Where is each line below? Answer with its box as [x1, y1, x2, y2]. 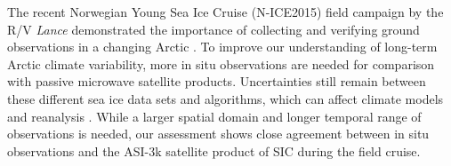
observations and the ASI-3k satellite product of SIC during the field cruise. [7, 141, 421, 160]
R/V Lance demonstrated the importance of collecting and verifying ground [7, 20, 420, 38]
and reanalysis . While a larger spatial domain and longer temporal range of [7, 107, 422, 125]
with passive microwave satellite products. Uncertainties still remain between [7, 72, 426, 91]
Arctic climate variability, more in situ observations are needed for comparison [7, 54, 435, 73]
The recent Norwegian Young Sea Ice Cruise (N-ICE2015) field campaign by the [7, 3, 444, 20]
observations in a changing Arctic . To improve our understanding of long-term [7, 37, 438, 56]
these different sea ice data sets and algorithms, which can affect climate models [7, 89, 444, 107]
